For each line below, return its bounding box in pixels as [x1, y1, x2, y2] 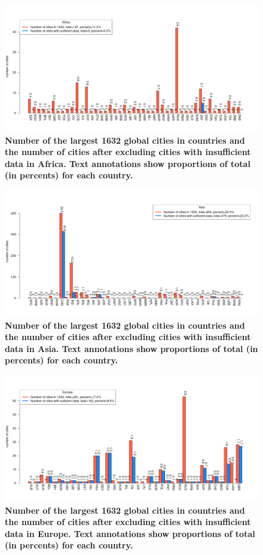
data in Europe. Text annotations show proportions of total [5, 527, 255, 539]
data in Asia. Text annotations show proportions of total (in [5, 342, 258, 354]
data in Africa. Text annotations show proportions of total [5, 157, 250, 169]
